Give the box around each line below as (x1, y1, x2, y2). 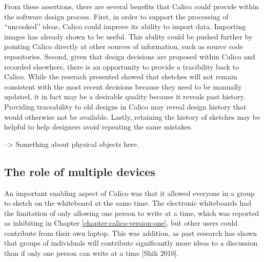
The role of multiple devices (4, 163, 155, 179)
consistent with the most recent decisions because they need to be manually (4, 81, 242, 92)
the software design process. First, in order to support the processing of (4, 11, 229, 21)
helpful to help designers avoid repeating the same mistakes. (4, 121, 193, 132)
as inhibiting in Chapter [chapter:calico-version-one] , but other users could (4, 217, 238, 228)
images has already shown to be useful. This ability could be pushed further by (4, 31, 253, 41)
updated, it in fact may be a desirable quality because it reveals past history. (4, 91, 246, 102)
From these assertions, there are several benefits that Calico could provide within (4, 1, 259, 11)
